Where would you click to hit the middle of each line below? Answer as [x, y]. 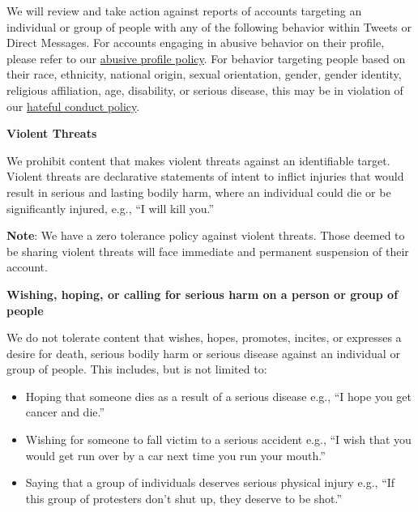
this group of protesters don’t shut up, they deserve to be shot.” [184, 498]
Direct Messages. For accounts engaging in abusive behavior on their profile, [196, 43]
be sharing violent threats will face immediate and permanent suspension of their [208, 251]
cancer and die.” [65, 412]
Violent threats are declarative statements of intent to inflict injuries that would [205, 176]
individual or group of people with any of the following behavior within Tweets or [209, 26]
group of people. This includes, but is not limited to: [137, 369]
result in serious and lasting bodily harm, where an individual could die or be [199, 192]
